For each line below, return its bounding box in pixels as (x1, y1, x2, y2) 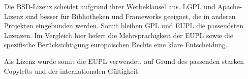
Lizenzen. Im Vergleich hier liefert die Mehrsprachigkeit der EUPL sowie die (4, 30, 233, 40)
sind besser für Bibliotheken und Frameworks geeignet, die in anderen (25, 11, 236, 21)
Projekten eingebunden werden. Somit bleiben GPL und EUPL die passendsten (4, 20, 244, 31)
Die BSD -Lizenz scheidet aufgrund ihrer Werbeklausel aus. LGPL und (4, 1, 216, 11)
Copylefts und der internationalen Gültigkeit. (4, 65, 140, 76)
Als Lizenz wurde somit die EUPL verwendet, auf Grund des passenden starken (4, 56, 244, 66)
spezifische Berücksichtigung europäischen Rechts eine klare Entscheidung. (4, 39, 228, 50)
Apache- (217, 1, 242, 11)
